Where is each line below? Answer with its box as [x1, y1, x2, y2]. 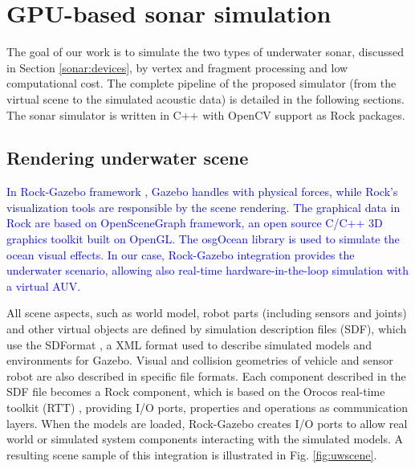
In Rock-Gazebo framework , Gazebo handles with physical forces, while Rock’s [6, 183, 398, 200]
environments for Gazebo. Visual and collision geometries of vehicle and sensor [6, 352, 393, 369]
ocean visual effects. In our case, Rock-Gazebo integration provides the [6, 246, 355, 263]
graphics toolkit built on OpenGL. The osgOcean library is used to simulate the [6, 230, 400, 247]
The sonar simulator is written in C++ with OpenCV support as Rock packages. [6, 106, 405, 123]
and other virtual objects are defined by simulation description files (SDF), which [6, 320, 407, 337]
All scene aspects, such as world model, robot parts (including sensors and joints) [6, 304, 407, 321]
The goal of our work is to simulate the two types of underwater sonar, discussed [6, 43, 404, 60]
